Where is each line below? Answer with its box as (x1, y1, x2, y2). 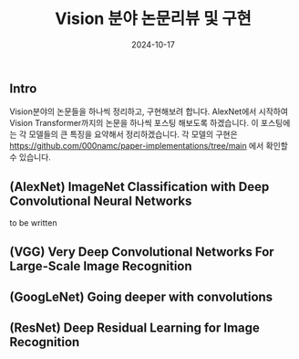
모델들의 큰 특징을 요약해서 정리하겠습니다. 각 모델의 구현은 (28, 129, 239, 140)
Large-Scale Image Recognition (9, 258, 193, 274)
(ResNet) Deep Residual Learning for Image (9, 321, 260, 336)
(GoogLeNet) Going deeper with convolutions (9, 289, 273, 304)
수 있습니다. (9, 152, 52, 163)
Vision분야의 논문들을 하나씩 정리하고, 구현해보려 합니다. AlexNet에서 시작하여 (9, 106, 289, 117)
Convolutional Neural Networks (9, 193, 192, 208)
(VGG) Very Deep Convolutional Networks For (9, 244, 275, 259)
